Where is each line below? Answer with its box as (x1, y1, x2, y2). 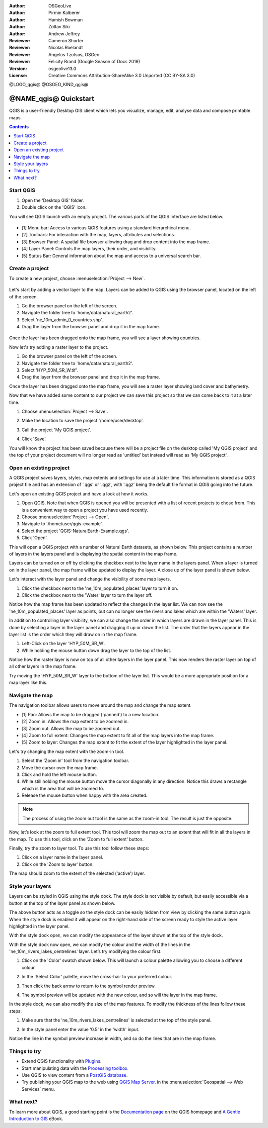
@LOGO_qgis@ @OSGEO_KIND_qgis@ (9, 82, 89, 88)
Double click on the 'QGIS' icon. (21, 204, 87, 210)
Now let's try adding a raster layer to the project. (9, 344, 109, 350)
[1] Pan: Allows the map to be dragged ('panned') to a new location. (21, 711, 160, 717)
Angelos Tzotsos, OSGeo (48, 51, 100, 57)
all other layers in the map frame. (9, 663, 77, 669)
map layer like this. (9, 679, 48, 686)
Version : (9, 65, 27, 72)
